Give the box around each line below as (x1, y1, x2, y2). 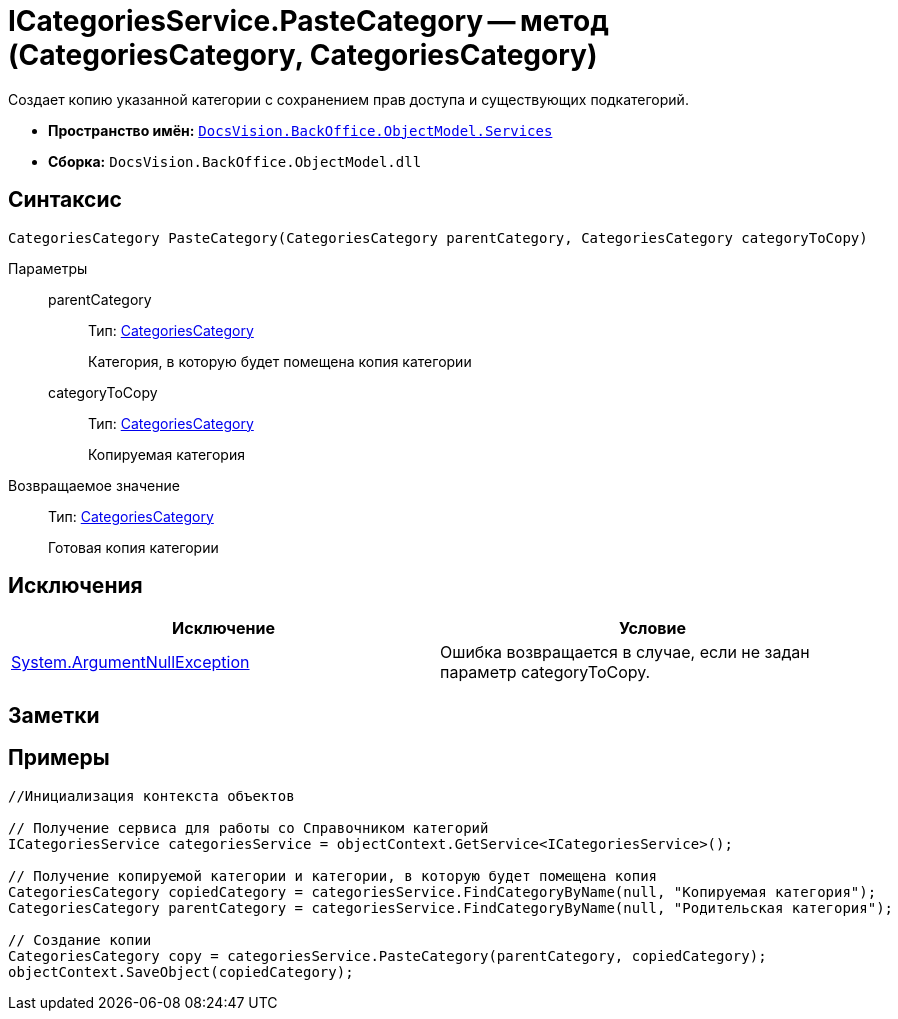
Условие (619, 618, 686, 639)
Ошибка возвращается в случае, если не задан (440, 642, 810, 663)
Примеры (8, 745, 110, 771)
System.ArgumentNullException (11, 652, 250, 673)
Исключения (8, 573, 143, 599)
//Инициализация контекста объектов (8, 787, 295, 804)
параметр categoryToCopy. (440, 662, 651, 683)
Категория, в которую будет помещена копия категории (88, 352, 472, 370)
